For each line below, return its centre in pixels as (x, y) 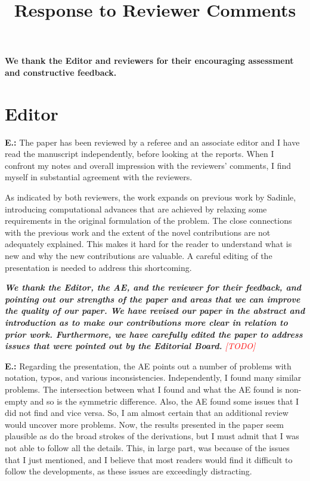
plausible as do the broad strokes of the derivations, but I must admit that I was (152, 436)
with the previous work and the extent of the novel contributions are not (138, 232)
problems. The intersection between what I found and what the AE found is (144, 389)
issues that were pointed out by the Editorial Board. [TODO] (130, 346)
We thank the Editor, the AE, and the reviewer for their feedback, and (153, 287)
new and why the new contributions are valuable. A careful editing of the (139, 256)
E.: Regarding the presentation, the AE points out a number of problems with (148, 366)
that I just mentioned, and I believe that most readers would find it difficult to (149, 459)
